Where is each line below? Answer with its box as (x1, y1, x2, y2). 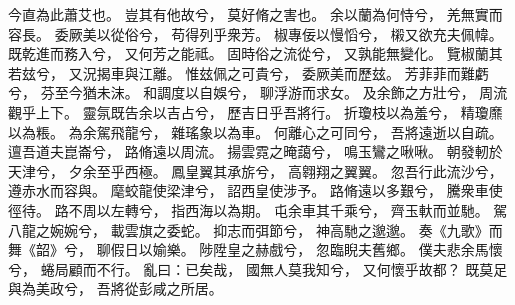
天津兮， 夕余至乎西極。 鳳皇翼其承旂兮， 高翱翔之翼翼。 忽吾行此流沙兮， (8, 160, 503, 181)
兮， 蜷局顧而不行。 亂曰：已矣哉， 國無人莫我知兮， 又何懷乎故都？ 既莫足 (8, 258, 508, 279)
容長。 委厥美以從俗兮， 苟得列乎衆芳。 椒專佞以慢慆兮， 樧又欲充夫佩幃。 (8, 23, 503, 44)
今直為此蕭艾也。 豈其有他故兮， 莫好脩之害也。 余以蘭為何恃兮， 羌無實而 (8, 4, 503, 24)
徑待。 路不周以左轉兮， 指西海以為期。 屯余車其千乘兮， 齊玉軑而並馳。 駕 (8, 199, 508, 220)
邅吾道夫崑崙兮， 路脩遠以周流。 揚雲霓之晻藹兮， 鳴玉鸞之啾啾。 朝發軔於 (8, 141, 503, 162)
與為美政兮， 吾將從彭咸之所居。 (8, 278, 223, 299)
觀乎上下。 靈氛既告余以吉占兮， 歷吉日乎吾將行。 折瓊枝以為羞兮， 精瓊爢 (8, 101, 503, 122)
